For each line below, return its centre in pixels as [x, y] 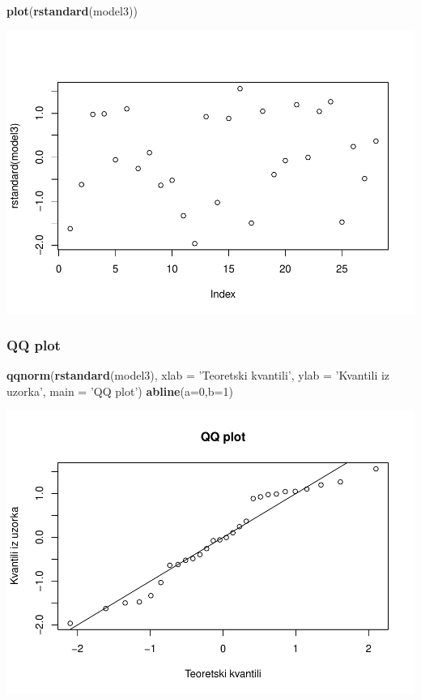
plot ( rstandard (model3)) [72, 11]
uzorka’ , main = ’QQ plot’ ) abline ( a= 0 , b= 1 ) [120, 391]
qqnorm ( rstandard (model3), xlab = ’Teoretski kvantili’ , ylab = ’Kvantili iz [198, 375]
